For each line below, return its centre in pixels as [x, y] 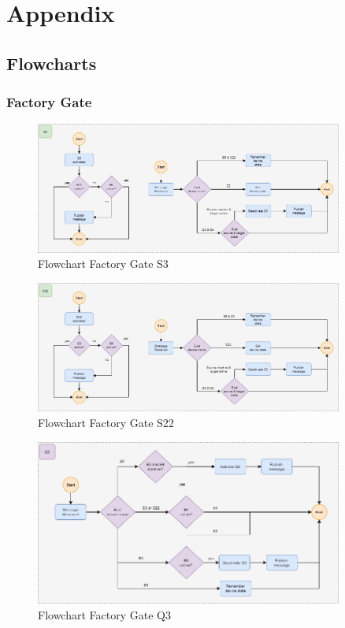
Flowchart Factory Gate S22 [106, 422]
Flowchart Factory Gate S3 [103, 264]
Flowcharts [52, 63]
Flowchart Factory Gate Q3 [104, 614]
